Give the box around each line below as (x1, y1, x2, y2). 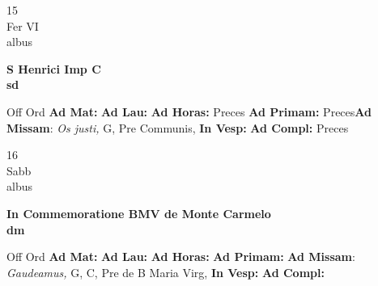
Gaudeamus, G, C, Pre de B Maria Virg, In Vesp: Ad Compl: (6, 263, 325, 280)
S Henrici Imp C (6, 60, 101, 77)
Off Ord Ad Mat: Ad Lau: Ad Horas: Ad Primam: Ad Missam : (6, 248, 355, 265)
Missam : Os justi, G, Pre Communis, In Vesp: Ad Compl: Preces (6, 119, 349, 136)
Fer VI (6, 17, 39, 34)
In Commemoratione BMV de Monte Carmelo (6, 204, 271, 221)
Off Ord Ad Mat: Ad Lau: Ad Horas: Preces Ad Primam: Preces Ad (6, 103, 372, 120)
